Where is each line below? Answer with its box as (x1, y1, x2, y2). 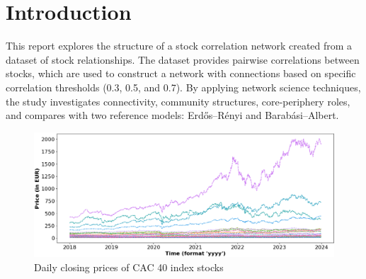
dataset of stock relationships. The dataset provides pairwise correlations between (6, 52, 360, 67)
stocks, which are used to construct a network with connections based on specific (6, 66, 356, 81)
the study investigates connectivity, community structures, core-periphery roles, (6, 93, 350, 108)
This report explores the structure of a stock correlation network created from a (6, 38, 353, 53)
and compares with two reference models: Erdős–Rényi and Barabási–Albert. (6, 108, 339, 123)
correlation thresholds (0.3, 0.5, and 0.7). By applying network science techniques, (6, 79, 361, 94)
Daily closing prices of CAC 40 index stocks (34, 260, 224, 275)
